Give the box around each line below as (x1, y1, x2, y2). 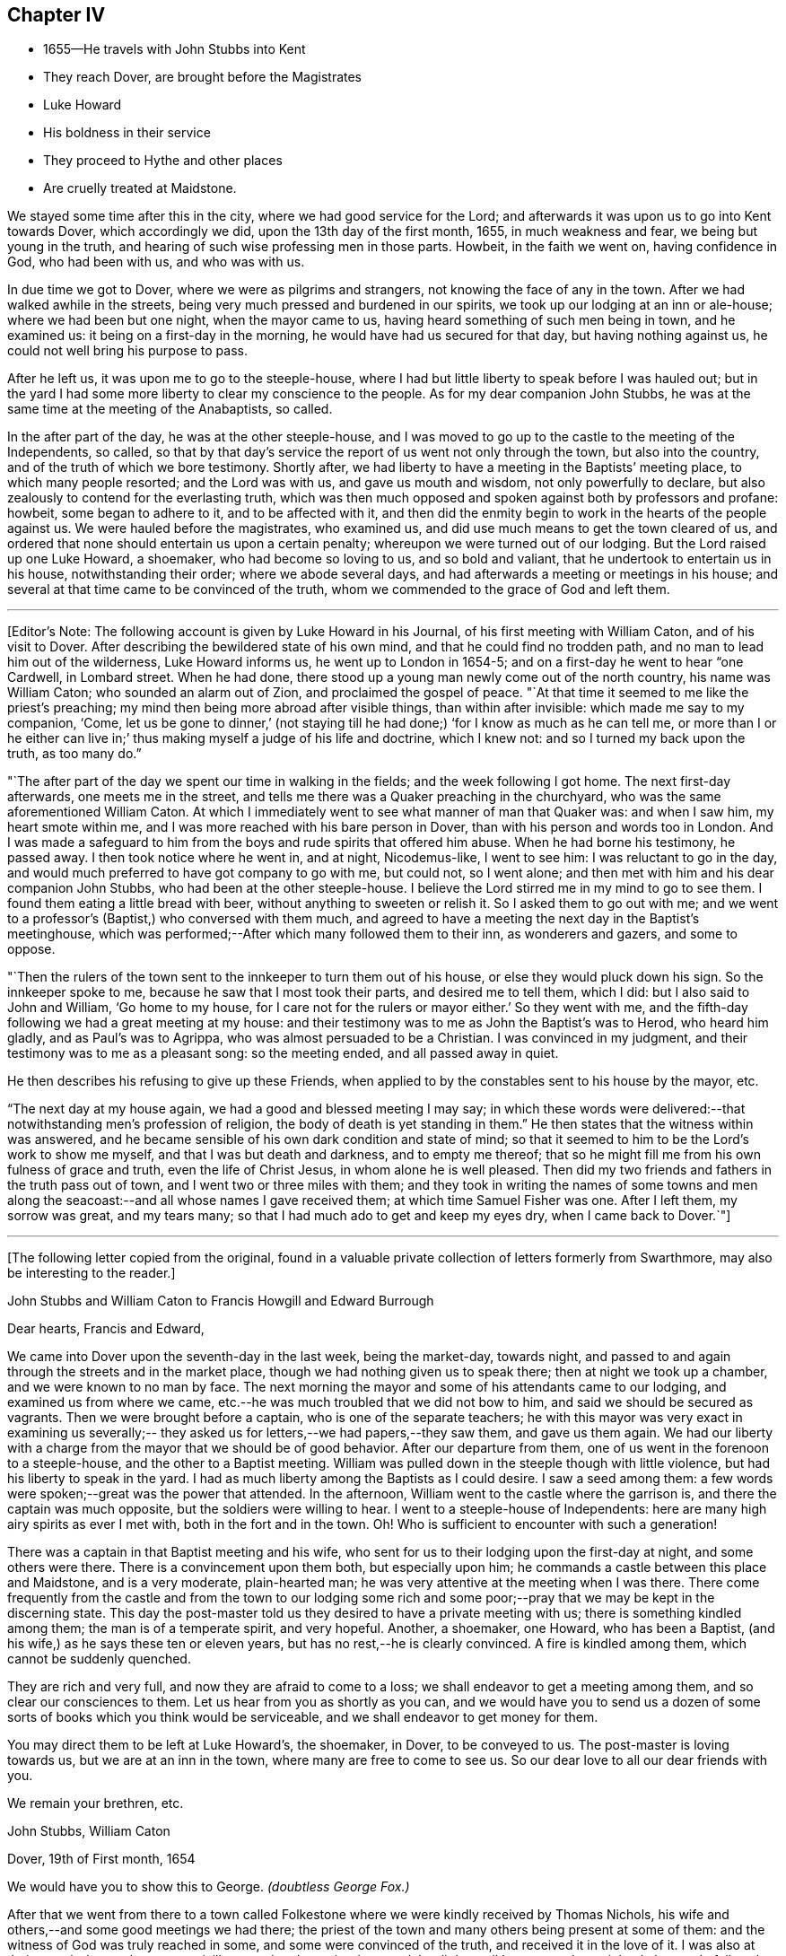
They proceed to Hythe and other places (43, 153, 283, 169)
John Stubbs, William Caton (7, 1823, 170, 1839)
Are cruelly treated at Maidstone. (43, 180, 237, 196)
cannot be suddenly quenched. (7, 1651, 191, 1667)
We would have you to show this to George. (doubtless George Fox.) (7, 1879, 410, 1895)
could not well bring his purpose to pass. (7, 343, 248, 359)
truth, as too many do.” (7, 746, 142, 762)
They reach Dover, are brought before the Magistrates (43, 69, 362, 85)
